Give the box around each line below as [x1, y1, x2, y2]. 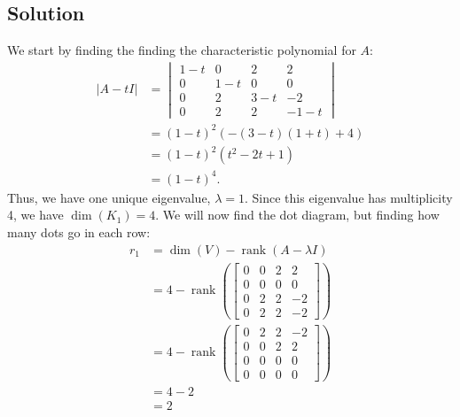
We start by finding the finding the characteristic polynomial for [7, 41, 356, 59]
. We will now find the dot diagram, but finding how [155, 205, 440, 224]
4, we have [7, 205, 64, 224]
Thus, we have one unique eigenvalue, [7, 188, 211, 206]
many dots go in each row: [7, 222, 151, 241]
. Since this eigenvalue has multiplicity [245, 188, 453, 206]
